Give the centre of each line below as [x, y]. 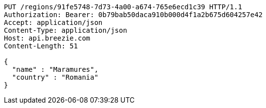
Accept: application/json [53, 22]
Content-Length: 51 [41, 46]
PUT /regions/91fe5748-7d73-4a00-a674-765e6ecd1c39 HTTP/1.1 [123, 7]
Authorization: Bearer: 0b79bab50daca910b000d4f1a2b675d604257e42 [133, 15]
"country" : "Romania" [55, 77]
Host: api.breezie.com [47, 38]
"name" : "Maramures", [55, 69]
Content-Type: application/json [66, 30]
